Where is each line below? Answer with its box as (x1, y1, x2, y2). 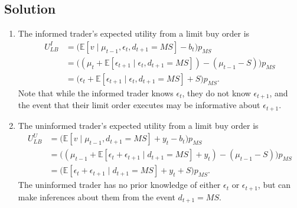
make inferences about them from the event (18, 190, 175, 203)
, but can (257, 178, 291, 191)
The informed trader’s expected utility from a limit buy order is (18, 27, 250, 40)
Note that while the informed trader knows (18, 86, 174, 99)
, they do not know (182, 86, 251, 99)
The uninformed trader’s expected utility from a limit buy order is (18, 119, 259, 131)
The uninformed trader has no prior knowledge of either (18, 178, 221, 191)
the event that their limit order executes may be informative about (18, 99, 260, 111)
